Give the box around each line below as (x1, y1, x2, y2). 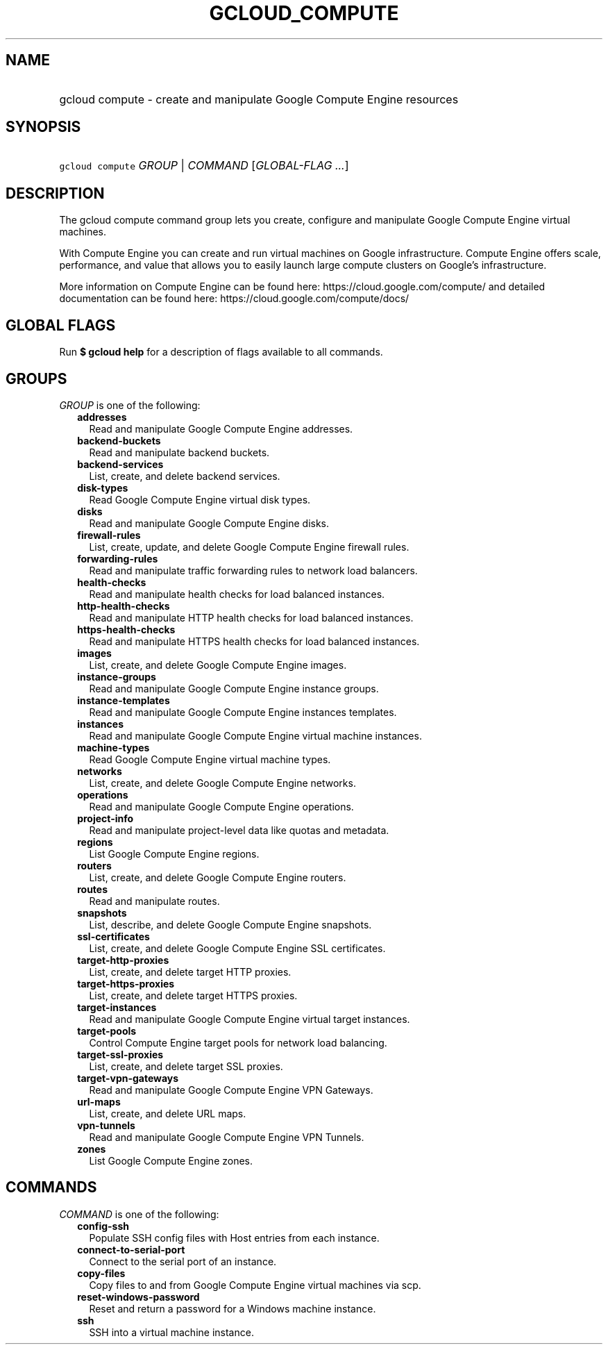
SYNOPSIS (6, 118, 81, 136)
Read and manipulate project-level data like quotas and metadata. (89, 824, 389, 836)
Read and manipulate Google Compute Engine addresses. (89, 422, 353, 435)
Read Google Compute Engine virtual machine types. (89, 753, 331, 765)
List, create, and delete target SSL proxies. (89, 1060, 283, 1072)
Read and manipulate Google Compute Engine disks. (89, 517, 330, 529)
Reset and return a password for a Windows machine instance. (89, 1302, 376, 1315)
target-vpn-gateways (77, 1072, 179, 1084)
